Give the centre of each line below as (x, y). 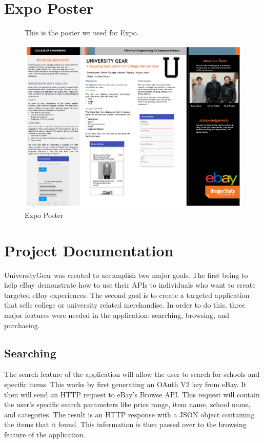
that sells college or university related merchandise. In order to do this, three (125, 305)
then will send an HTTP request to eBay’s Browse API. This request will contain (132, 394)
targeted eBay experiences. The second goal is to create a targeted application (127, 295)
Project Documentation (89, 250)
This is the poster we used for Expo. (82, 33)
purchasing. (22, 325)
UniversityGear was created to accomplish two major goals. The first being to (126, 275)
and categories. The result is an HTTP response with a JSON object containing (129, 414)
